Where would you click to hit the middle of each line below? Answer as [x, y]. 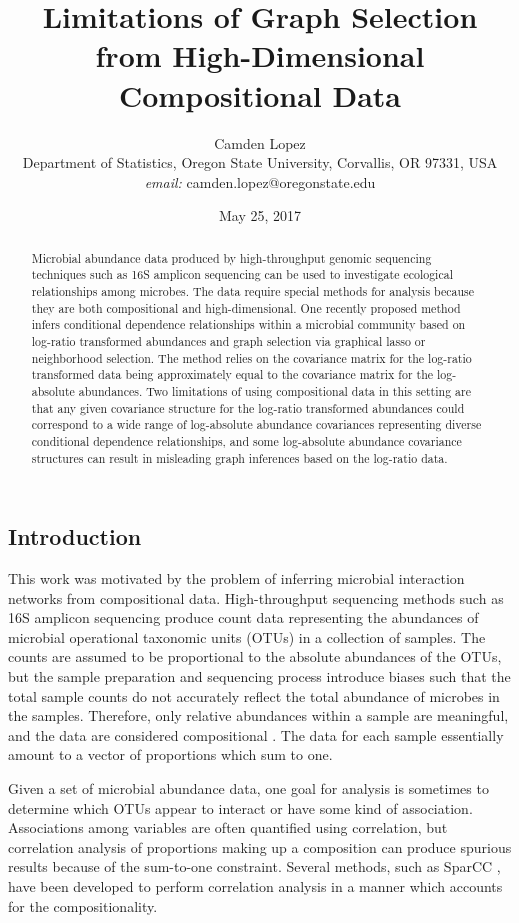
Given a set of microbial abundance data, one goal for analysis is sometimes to [248, 787]
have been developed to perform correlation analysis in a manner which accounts [255, 885]
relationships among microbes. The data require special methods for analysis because [253, 290]
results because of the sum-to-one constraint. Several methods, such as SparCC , [254, 866]
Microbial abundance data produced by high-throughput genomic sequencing [231, 257]
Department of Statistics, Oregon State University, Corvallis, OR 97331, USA [260, 162]
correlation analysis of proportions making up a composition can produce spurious [260, 846]
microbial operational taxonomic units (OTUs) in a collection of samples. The [247, 636]
